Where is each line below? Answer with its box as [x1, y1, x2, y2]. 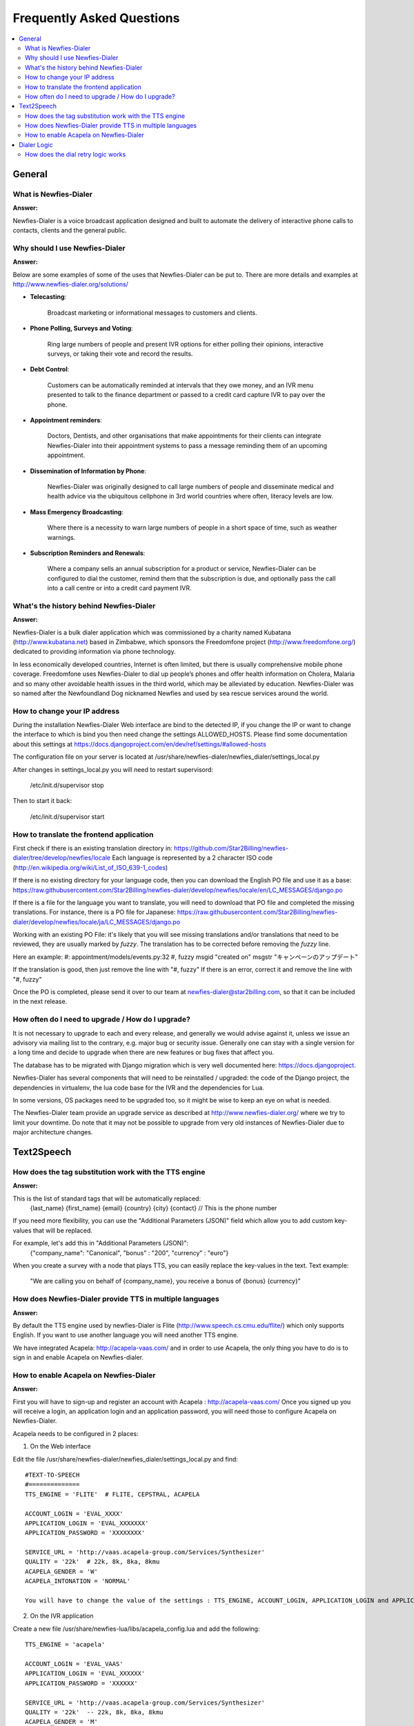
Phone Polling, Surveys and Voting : [30, 324, 134, 333]
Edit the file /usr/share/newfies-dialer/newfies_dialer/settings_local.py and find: [12, 1455, 238, 1463]
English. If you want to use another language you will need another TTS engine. [12, 1331, 239, 1339]
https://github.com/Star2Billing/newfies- [173, 844, 289, 852]
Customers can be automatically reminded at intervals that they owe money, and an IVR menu [47, 380, 314, 389]
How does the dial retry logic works [25, 151, 126, 159]
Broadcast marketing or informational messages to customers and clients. [47, 308, 258, 317]
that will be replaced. [32, 1226, 93, 1234]
